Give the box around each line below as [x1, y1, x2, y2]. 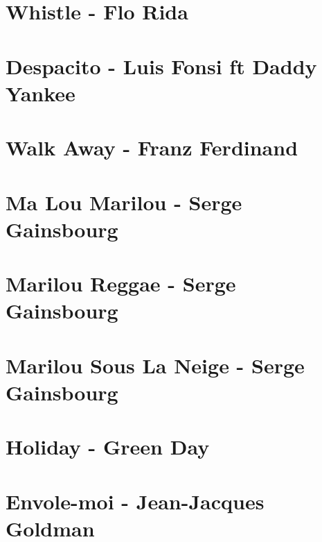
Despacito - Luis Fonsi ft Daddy [6, 51, 317, 80]
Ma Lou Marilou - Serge [6, 187, 242, 216]
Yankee [6, 78, 75, 107]
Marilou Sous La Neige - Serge [6, 350, 305, 379]
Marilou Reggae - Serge [6, 269, 236, 298]
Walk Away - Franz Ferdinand [6, 133, 298, 162]
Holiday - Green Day [6, 432, 210, 461]
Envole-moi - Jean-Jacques [6, 486, 265, 515]
